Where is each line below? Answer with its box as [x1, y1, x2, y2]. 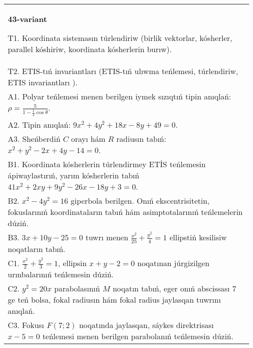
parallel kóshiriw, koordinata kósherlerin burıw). [8, 43, 172, 55]
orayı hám [71, 133, 106, 145]
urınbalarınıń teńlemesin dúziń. [8, 269, 114, 280]
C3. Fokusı [8, 319, 44, 331]
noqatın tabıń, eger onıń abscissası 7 [112, 283, 236, 294]
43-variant [8, 13, 47, 24]
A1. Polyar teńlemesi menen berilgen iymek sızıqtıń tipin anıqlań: [8, 91, 231, 102]
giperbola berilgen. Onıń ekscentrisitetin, [71, 195, 210, 207]
